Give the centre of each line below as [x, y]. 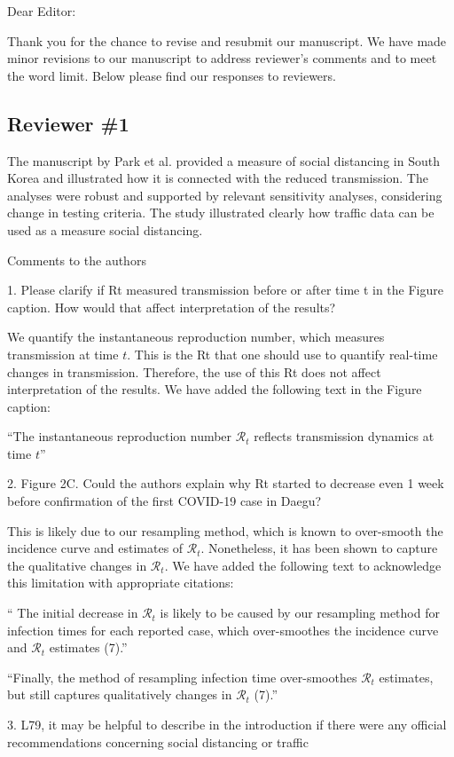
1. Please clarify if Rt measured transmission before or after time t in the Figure [226, 290]
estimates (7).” [88, 647]
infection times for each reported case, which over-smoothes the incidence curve [223, 630]
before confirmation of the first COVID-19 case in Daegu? [164, 501]
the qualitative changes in [77, 565]
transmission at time [63, 354]
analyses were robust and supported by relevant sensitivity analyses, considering [225, 195]
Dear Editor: [42, 11]
